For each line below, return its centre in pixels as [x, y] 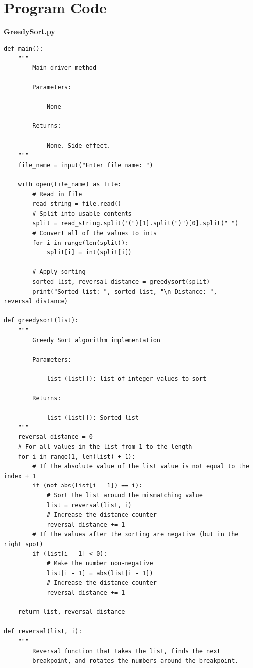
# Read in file [57, 194]
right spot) [24, 544]
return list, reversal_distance [71, 612]
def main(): [24, 48]
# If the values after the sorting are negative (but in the [135, 534]
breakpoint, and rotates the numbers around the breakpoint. [135, 661]
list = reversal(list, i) [89, 505]
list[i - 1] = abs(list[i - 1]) [100, 573]
